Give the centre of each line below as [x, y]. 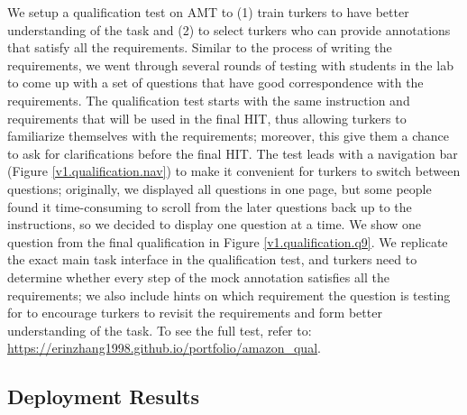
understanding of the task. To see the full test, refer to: [160, 330]
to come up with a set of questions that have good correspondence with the [215, 83]
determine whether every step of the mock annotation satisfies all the [198, 277]
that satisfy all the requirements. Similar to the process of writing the [200, 47]
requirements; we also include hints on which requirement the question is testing [229, 295]
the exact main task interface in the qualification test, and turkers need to [212, 259]
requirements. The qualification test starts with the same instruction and [209, 100]
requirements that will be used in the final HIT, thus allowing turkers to [207, 118]
